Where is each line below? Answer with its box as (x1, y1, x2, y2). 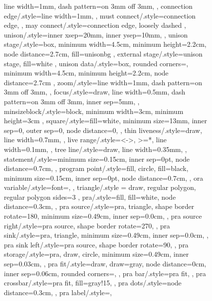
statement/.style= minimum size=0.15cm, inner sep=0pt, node (4, 153, 190, 164)
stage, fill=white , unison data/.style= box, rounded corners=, (4, 58, 189, 68)
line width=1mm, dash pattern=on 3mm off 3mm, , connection (4, 1, 193, 11)
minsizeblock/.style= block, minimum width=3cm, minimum (4, 106, 184, 116)
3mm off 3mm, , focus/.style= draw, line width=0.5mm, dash (4, 87, 186, 97)
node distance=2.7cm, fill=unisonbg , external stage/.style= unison (4, 48, 203, 58)
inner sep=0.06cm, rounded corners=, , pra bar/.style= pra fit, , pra (4, 268, 206, 278)
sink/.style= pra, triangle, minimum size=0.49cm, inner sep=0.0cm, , (4, 230, 209, 240)
